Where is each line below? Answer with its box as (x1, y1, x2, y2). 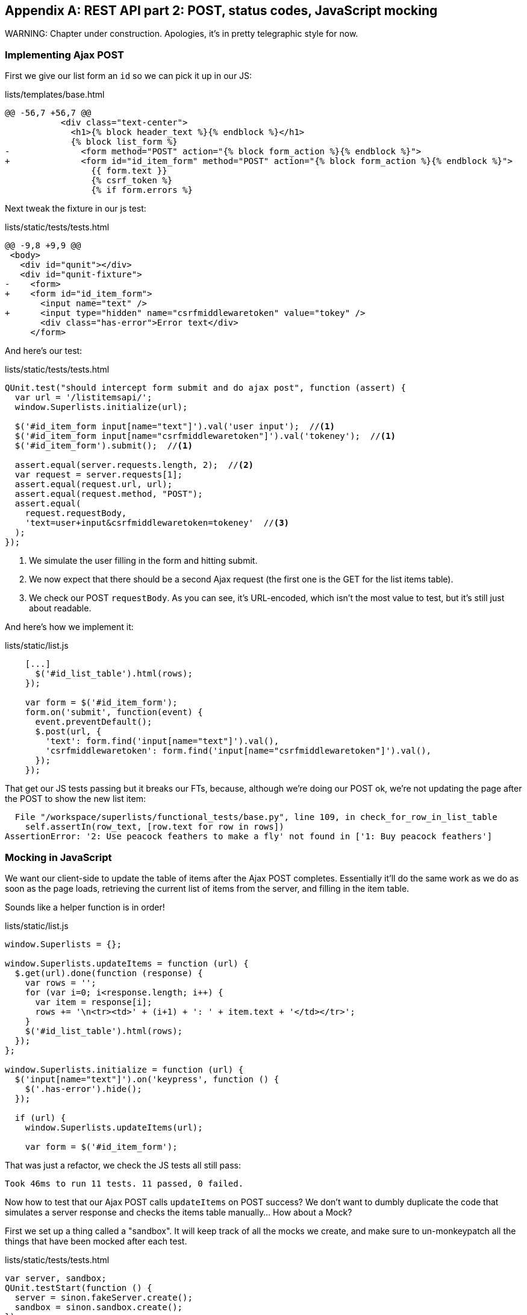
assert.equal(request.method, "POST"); (14, 489, 203, 499)
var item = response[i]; (35, 997, 152, 1007)
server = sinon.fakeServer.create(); (14, 1292, 193, 1302)
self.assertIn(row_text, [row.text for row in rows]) (25, 822, 284, 832)
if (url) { (14, 1112, 66, 1123)
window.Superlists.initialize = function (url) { (5, 1064, 244, 1074)
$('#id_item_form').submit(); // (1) (14, 441, 193, 451)
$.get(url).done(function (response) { (14, 968, 203, 978)
